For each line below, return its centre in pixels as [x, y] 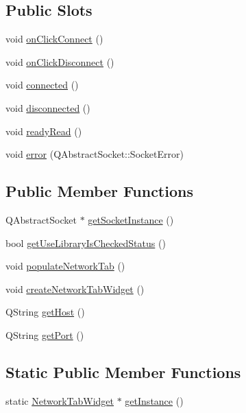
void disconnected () [48, 107]
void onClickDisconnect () [60, 61]
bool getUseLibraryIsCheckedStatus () [86, 243]
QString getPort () [45, 334]
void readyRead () [44, 131]
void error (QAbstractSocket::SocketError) [95, 154]
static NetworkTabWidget [60, 400]
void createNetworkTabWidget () [75, 288]
